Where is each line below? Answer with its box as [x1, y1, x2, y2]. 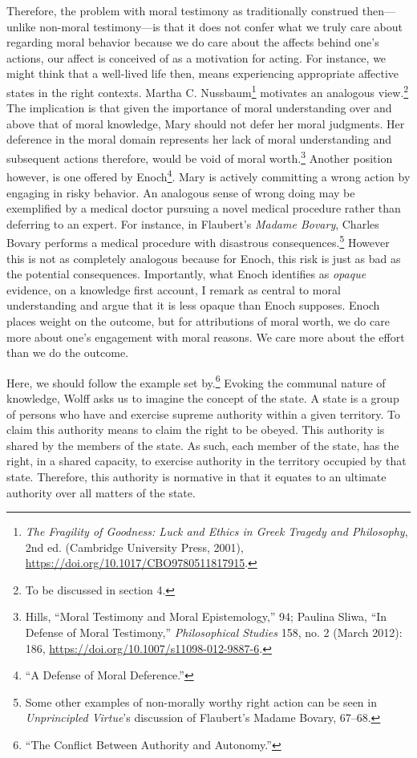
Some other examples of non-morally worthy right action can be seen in [25, 693, 377, 710]
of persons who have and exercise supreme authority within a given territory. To [6, 405, 400, 422]
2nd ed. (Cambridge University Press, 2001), [25, 538, 244, 555]
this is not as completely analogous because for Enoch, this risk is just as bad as [6, 249, 401, 266]
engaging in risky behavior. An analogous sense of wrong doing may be [6, 184, 355, 201]
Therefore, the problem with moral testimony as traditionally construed [6, 2, 359, 18]
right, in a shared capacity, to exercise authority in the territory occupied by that [6, 452, 407, 469]
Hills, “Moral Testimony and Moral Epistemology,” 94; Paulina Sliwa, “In [25, 608, 387, 625]
